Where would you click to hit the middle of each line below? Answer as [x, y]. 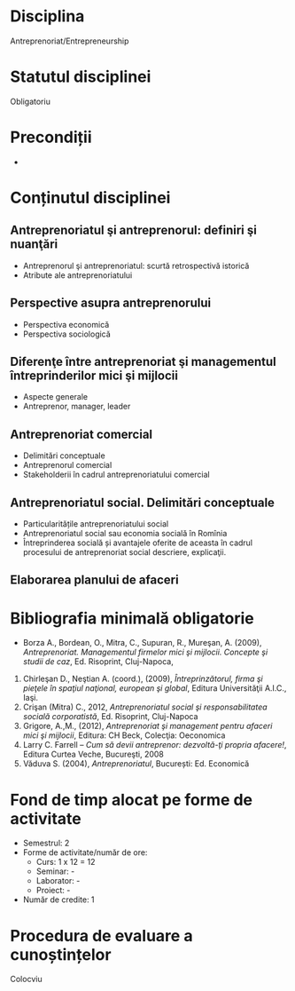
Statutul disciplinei [81, 77]
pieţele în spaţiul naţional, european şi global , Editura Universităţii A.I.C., [155, 688]
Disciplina [47, 16]
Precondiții [51, 137]
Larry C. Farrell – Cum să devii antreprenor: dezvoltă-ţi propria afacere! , [155, 745]
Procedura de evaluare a [101, 936]
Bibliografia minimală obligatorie [132, 618]
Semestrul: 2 [46, 843]
